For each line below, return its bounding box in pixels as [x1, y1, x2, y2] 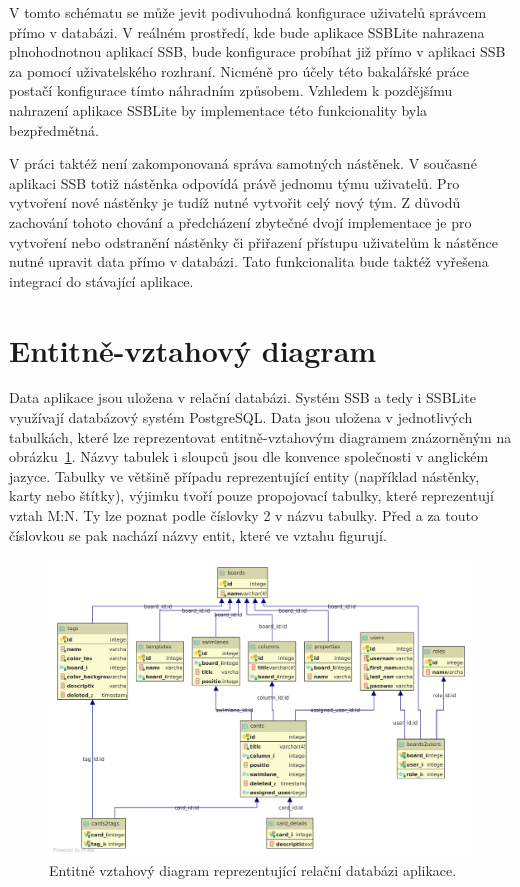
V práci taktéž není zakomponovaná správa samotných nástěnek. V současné [9, 153, 477, 174]
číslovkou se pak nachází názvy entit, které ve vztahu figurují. [9, 524, 387, 545]
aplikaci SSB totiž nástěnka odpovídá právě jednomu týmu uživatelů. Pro [9, 172, 460, 193]
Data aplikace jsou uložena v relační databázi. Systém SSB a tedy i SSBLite [9, 387, 476, 408]
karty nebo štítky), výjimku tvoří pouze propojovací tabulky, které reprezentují [9, 485, 494, 506]
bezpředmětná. [9, 119, 99, 140]
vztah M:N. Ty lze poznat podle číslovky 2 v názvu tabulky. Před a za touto [9, 505, 478, 525]
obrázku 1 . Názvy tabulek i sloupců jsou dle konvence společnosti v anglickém [9, 446, 489, 467]
